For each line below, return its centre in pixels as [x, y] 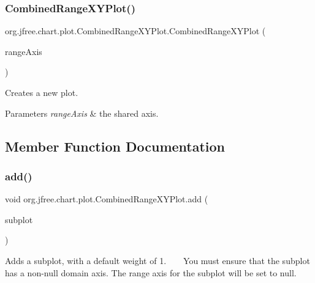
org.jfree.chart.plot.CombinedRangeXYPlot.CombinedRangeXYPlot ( [135, 31]
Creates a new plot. [42, 92]
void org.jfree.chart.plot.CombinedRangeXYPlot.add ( [107, 199]
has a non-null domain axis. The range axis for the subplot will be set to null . [151, 272]
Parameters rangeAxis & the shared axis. [82, 113]
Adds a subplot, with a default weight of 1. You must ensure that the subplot [157, 260]
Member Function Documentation [115, 146]
